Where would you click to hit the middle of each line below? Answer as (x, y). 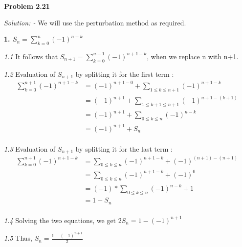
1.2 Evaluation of (30, 74)
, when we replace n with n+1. (193, 56)
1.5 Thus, (18, 238)
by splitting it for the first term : (125, 74)
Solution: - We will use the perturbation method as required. (95, 22)
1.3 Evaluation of (30, 148)
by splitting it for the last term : (124, 148)
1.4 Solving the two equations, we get (60, 220)
